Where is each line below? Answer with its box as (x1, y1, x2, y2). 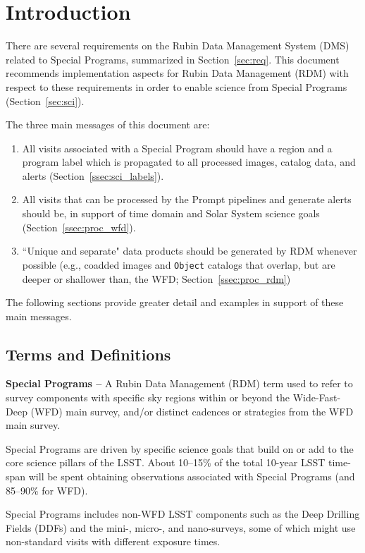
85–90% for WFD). (6, 482, 88, 497)
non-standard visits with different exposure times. (6, 534, 221, 549)
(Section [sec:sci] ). (6, 93, 85, 108)
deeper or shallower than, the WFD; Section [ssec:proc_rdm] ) (22, 271, 291, 286)
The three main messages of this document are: (6, 117, 210, 132)
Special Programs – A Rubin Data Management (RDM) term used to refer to (6, 376, 353, 391)
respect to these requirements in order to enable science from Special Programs (6, 79, 347, 94)
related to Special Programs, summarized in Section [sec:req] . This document (6, 51, 340, 66)
